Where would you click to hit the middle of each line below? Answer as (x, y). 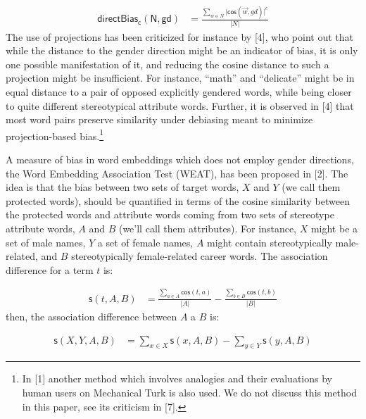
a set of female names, (145, 242)
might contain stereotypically (270, 242)
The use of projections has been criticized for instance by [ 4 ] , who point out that (179, 36)
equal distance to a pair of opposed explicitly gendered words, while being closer (179, 92)
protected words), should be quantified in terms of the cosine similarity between (178, 200)
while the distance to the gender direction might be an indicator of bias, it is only (182, 50)
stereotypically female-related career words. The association (200, 256)
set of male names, (46, 242)
